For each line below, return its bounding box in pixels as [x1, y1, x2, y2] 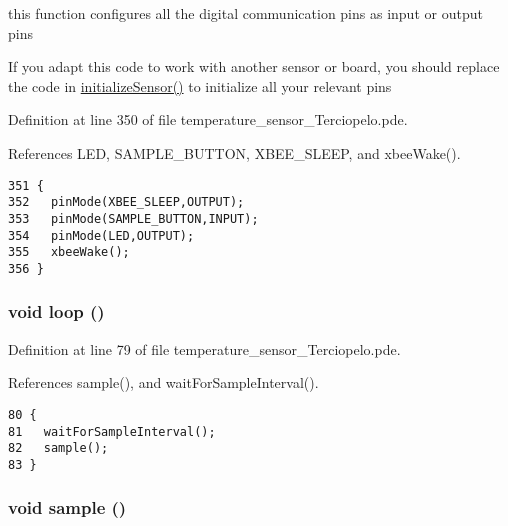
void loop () [8, 299, 105, 324]
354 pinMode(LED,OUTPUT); [8, 228, 195, 243]
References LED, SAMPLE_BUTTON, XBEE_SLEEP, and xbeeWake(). [8, 142, 461, 163]
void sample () [8, 495, 127, 520]
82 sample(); [8, 441, 109, 456]
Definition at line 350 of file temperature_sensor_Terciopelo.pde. [8, 109, 408, 130]
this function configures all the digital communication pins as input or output [8, 3, 483, 23]
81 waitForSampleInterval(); [8, 424, 216, 439]
